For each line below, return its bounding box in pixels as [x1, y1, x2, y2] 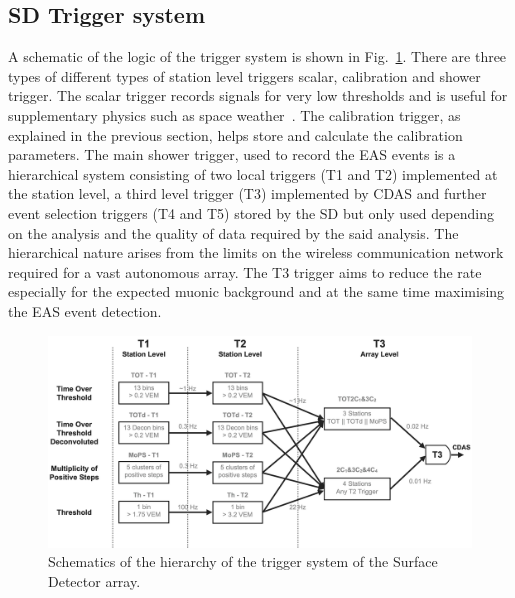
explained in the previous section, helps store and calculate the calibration [8, 124, 463, 145]
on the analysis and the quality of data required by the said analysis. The [8, 222, 459, 243]
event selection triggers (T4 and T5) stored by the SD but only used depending [8, 202, 494, 223]
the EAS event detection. [8, 300, 162, 321]
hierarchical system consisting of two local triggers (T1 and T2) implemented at [8, 163, 498, 184]
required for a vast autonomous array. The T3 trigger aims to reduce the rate [8, 261, 482, 282]
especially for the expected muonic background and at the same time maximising [8, 281, 505, 302]
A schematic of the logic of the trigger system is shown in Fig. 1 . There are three [8, 46, 507, 67]
